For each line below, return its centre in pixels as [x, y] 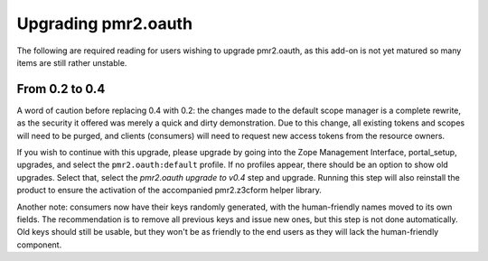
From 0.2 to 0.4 [61, 89]
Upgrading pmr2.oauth [105, 23]
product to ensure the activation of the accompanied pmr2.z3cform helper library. [169, 191]
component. [39, 245]
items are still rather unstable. [72, 62]
